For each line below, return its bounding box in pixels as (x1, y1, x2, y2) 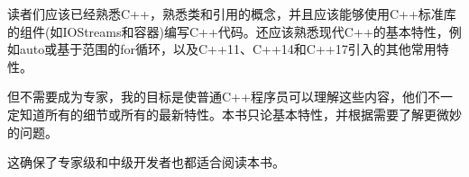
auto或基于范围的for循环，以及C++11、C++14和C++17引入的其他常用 (19, 40, 437, 58)
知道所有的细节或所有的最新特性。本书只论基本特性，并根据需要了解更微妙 (19, 104, 462, 123)
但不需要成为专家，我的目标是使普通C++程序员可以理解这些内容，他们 (7, 87, 428, 106)
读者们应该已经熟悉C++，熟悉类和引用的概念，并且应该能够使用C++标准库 (7, 4, 456, 22)
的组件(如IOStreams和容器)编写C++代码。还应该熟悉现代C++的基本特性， (7, 22, 449, 40)
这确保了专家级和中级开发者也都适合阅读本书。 (7, 153, 285, 172)
